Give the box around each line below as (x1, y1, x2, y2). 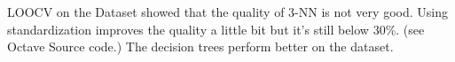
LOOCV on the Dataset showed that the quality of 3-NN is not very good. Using (7, 3, 448, 20)
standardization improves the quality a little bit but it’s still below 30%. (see (7, 19, 425, 38)
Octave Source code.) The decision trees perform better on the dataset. (7, 37, 394, 56)
